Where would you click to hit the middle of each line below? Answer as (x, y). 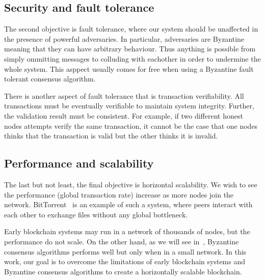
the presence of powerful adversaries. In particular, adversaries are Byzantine (124, 38)
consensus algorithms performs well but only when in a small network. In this (125, 251)
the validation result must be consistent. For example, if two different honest (124, 115)
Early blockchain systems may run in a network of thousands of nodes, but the (127, 231)
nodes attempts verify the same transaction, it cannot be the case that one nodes (131, 125)
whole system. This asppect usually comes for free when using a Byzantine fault (129, 68)
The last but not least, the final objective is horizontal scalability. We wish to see (131, 184)
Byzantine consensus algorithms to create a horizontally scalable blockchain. (123, 271)
